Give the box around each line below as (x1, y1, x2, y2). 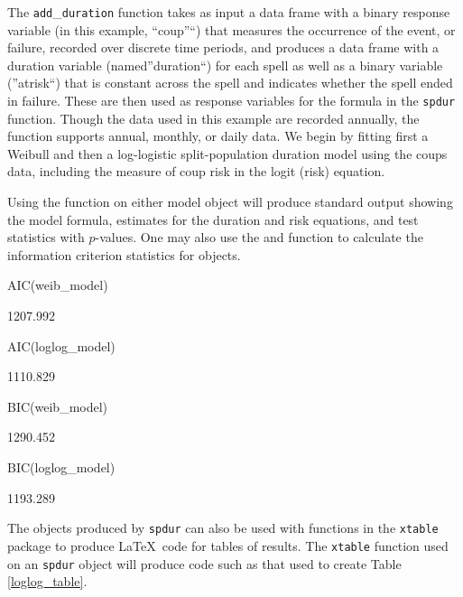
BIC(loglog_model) (7, 458, 116, 476)
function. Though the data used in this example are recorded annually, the (7, 108, 420, 127)
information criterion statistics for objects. (7, 245, 241, 264)
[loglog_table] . (7, 572, 88, 591)
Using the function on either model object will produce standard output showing (7, 192, 453, 211)
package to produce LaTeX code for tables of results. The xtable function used (7, 536, 449, 555)
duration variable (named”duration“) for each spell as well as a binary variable (7, 55, 443, 74)
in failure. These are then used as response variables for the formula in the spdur (7, 91, 456, 110)
